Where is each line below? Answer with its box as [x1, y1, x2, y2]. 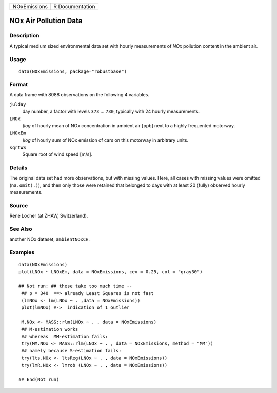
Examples [9, 249, 35, 256]
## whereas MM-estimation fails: [21, 333, 108, 340]
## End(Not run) [18, 377, 60, 382]
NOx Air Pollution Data [9, 16, 83, 25]
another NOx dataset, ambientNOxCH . [9, 236, 90, 242]
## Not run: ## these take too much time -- [18, 283, 133, 289]
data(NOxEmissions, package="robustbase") [18, 68, 127, 74]
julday [9, 102, 26, 107]
